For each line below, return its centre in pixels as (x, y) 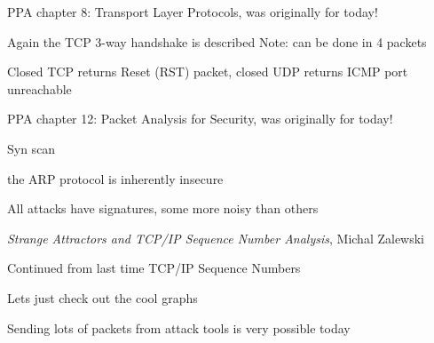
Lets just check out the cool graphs (103, 297)
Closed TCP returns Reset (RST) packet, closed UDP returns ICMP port (208, 72)
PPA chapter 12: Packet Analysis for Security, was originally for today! (200, 119)
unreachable (39, 88)
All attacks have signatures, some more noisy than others (163, 208)
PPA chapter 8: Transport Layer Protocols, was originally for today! (193, 12)
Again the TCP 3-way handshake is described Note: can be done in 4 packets (217, 41)
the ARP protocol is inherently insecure (115, 178)
